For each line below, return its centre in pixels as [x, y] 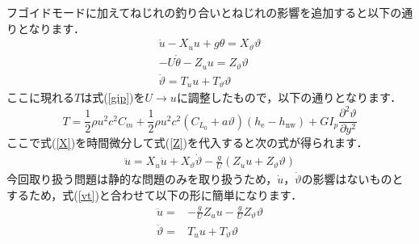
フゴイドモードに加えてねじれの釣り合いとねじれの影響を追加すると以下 [199, 12]
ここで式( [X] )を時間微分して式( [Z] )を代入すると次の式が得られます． [187, 143]
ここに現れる [40, 97]
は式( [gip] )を [113, 97]
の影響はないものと [352, 179]
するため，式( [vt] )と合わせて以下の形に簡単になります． [155, 194]
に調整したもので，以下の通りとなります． [289, 97]
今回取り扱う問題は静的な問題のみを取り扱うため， [142, 179]
